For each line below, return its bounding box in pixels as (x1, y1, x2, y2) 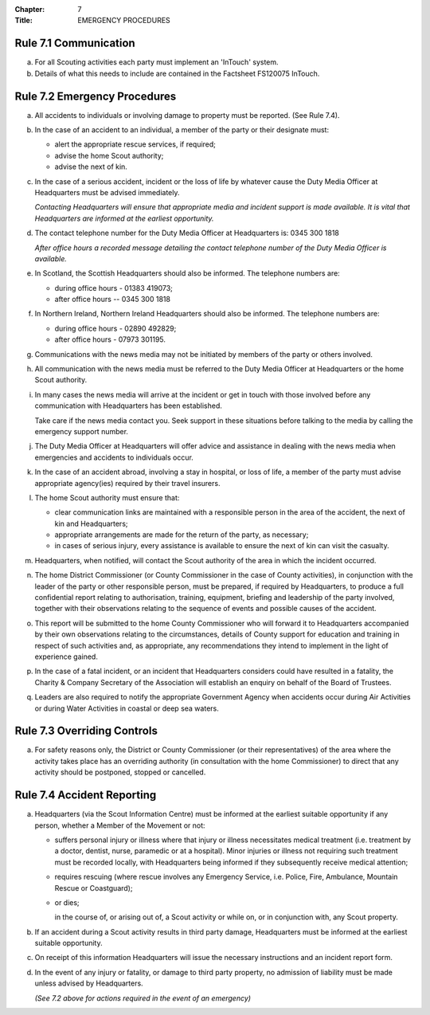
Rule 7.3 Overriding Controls (14, 724, 158, 738)
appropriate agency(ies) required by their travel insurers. (34, 478, 221, 488)
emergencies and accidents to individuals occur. (34, 453, 194, 462)
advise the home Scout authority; (54, 151, 164, 160)
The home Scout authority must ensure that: (34, 492, 180, 502)
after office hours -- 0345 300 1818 (54, 295, 171, 304)
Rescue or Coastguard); (54, 883, 133, 892)
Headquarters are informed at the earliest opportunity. (34, 214, 214, 223)
